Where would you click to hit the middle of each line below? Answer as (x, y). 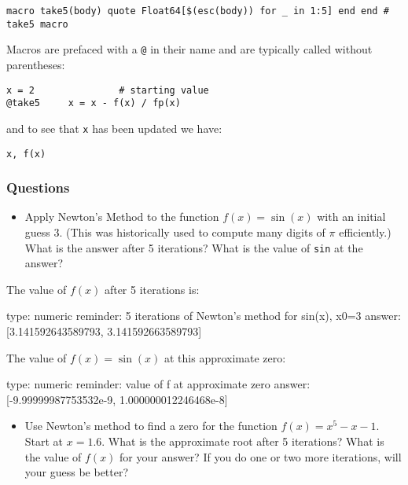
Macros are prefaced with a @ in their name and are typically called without (189, 49)
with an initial (351, 217)
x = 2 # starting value (108, 90)
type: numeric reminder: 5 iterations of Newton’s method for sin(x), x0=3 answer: (204, 316)
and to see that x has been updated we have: (114, 128)
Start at (44, 441)
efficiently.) (365, 232)
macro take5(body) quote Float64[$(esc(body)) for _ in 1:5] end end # (198, 11)
